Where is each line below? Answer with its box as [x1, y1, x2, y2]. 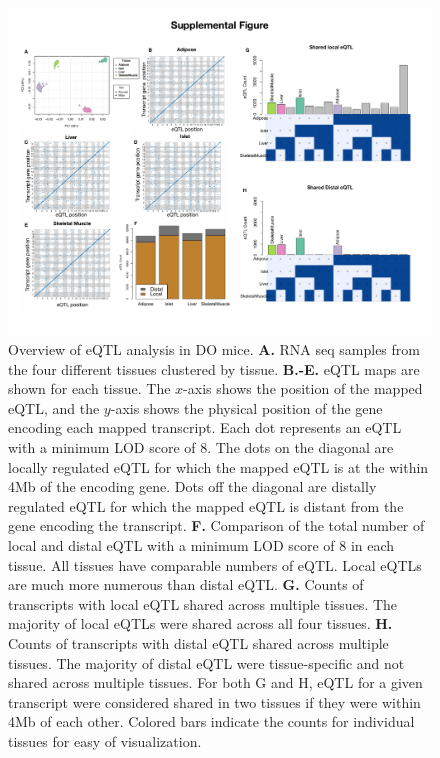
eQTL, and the [8, 397, 100, 418]
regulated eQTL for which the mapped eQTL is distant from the [8, 495, 404, 516]
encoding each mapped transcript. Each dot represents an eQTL [8, 417, 402, 438]
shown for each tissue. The [8, 378, 171, 399]
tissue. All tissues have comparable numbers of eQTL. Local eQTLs [8, 554, 422, 575]
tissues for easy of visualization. [8, 730, 202, 751]
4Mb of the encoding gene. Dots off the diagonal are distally [8, 476, 377, 497]
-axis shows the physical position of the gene [110, 397, 383, 418]
